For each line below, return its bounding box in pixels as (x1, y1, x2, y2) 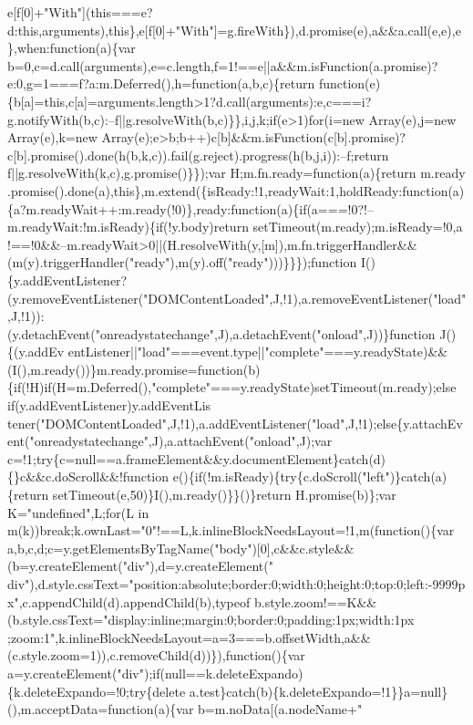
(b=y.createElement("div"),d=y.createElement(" (7, 556, 273, 575)
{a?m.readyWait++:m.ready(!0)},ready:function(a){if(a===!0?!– (7, 199, 374, 218)
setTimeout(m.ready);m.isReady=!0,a (252, 217, 463, 236)
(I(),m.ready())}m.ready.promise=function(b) (7, 359, 261, 378)
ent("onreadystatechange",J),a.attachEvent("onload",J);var (7, 431, 333, 451)
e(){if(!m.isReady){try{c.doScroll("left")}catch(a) (172, 467, 447, 486)
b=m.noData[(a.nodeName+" (198, 699, 363, 719)
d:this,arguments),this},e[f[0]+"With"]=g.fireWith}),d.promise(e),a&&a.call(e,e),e (7, 20, 461, 39)
